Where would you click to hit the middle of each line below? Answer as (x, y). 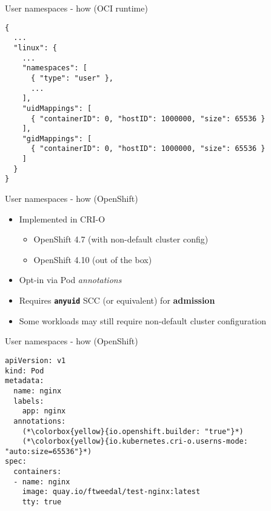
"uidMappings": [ (57, 108)
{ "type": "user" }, (72, 78)
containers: (38, 472)
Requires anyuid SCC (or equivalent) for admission (117, 300)
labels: (29, 401)
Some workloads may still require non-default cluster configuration (143, 320)
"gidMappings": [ (57, 139)
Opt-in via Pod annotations (70, 280)
